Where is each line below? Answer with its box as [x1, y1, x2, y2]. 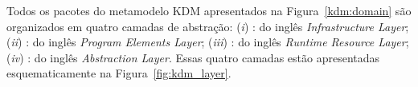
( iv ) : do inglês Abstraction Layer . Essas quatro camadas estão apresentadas [6, 49, 380, 65]
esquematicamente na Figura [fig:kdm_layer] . [6, 65, 232, 81]
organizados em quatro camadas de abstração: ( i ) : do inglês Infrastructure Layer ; [6, 18, 409, 34]
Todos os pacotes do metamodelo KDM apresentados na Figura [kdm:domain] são [6, 2, 412, 18]
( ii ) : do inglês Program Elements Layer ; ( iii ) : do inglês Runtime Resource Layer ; [6, 34, 409, 50]
